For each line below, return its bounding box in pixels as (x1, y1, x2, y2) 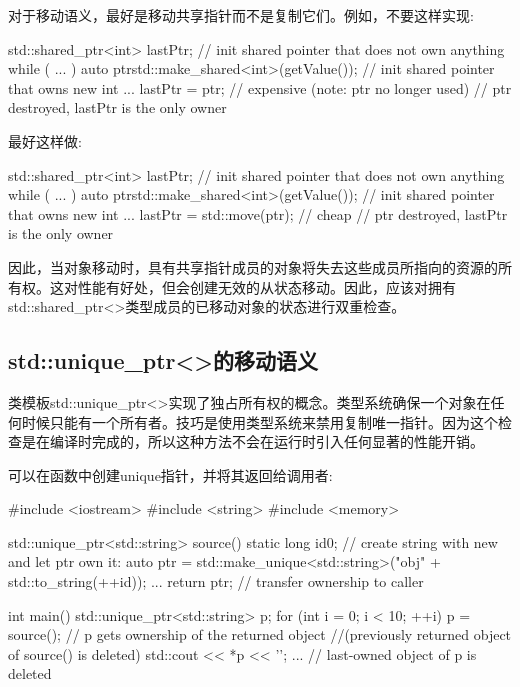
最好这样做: (8, 130, 82, 151)
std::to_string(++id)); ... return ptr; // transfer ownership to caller (8, 571, 424, 592)
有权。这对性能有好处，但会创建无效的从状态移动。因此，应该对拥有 (8, 276, 456, 297)
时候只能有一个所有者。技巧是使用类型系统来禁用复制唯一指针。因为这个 (21, 411, 498, 432)
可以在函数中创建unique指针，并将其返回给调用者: (8, 464, 333, 485)
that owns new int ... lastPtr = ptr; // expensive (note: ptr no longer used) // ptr (8, 77, 512, 98)
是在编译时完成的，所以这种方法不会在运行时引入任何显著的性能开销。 (21, 431, 484, 452)
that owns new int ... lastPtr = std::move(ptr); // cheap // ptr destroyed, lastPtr (8, 203, 508, 224)
